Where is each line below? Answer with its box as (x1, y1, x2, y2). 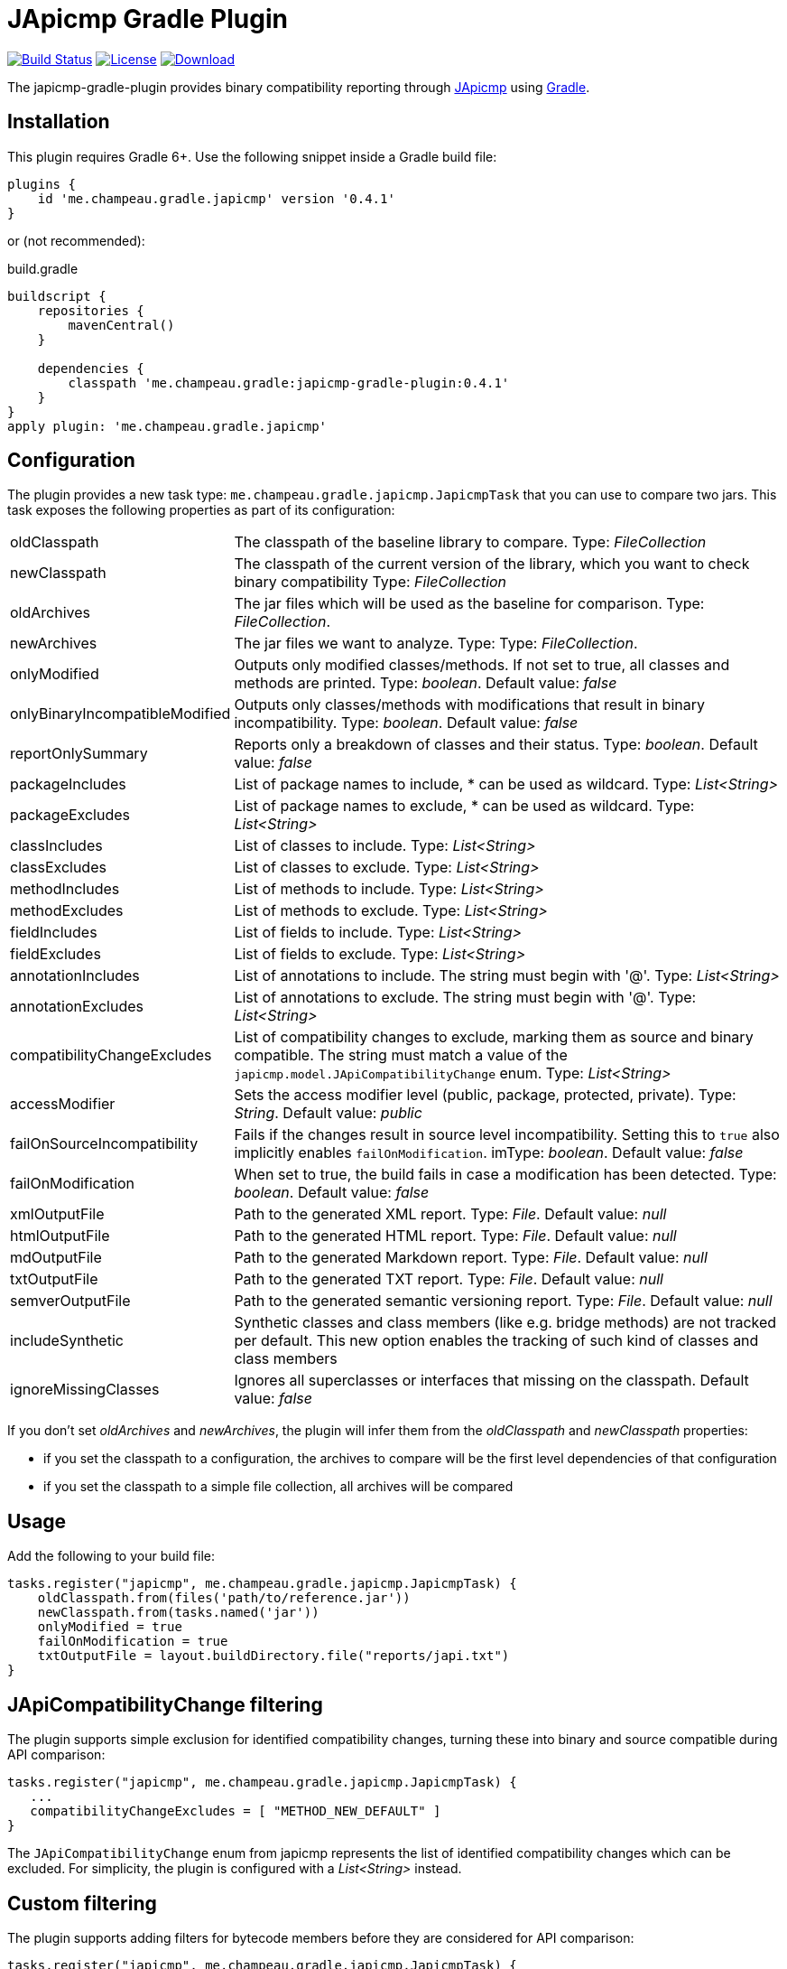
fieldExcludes (10, 945, 101, 964)
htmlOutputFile (10, 1227, 110, 1246)
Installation (7, 110, 110, 134)
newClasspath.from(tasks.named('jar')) (37, 1605, 319, 1620)
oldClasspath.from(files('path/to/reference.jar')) (37, 1591, 411, 1606)
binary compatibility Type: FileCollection (234, 573, 507, 592)
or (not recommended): (7, 232, 145, 248)
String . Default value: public (234, 1104, 422, 1123)
